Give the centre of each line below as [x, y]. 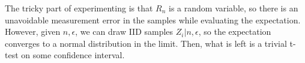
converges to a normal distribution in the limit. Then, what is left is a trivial [146, 43]
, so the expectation [235, 31]
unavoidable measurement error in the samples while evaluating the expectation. [153, 19]
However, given [33, 31]
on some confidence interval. [73, 55]
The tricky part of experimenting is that [79, 8]
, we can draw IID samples [124, 31]
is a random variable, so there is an [234, 8]
